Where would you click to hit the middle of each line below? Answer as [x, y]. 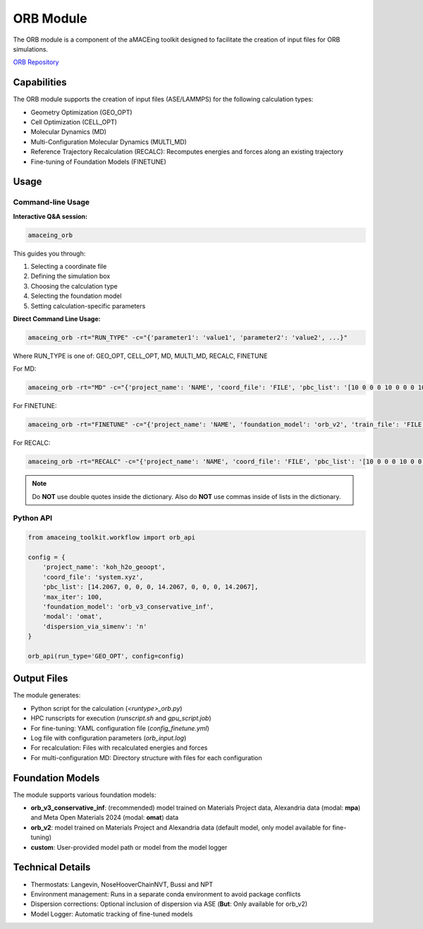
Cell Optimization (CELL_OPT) [74, 122]
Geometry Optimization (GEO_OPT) [82, 112]
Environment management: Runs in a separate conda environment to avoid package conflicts [166, 894]
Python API [33, 518]
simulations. [31, 49]
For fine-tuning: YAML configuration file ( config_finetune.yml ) [120, 728]
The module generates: [47, 695]
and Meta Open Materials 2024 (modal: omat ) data [105, 817]
